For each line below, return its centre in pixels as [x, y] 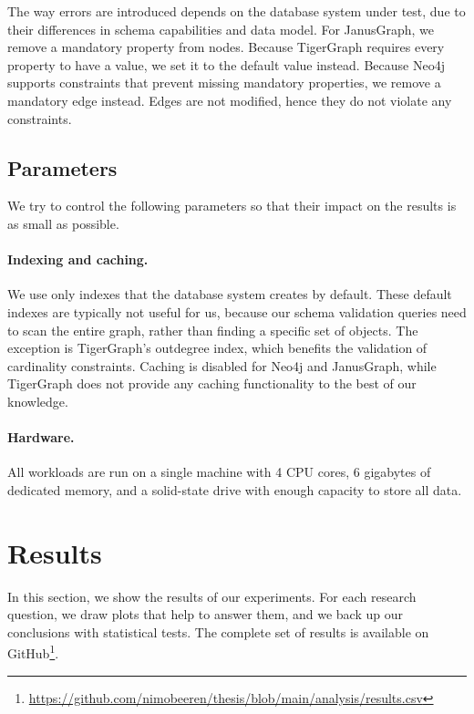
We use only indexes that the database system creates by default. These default [230, 294]
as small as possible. [63, 223]
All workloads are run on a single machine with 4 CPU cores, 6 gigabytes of [219, 472]
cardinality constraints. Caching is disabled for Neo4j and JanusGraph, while [222, 365]
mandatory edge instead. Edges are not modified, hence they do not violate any [230, 100]
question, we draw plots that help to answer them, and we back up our [205, 614]
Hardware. [41, 437]
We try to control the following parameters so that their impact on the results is [232, 206]
